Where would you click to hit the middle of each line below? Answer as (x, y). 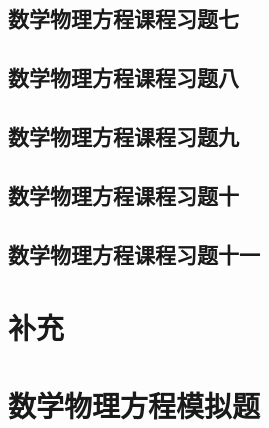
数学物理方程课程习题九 (123, 135)
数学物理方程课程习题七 (123, 18)
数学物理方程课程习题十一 (134, 253)
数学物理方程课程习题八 (123, 77)
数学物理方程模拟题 (134, 405)
